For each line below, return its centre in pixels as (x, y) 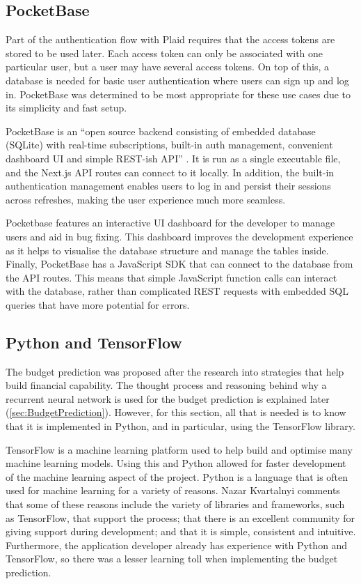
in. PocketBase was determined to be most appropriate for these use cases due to (178, 94)
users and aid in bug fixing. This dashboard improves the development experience (179, 236)
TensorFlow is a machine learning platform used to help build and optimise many (179, 449)
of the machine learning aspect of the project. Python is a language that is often (177, 476)
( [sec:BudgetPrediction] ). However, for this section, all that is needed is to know (176, 412)
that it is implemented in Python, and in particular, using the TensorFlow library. (180, 426)
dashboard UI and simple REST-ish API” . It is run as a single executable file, (173, 158)
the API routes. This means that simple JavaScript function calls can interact (171, 277)
